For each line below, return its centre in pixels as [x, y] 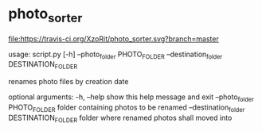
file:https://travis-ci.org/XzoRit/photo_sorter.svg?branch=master [113, 39]
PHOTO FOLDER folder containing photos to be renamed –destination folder [127, 108]
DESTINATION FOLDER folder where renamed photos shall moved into [120, 118]
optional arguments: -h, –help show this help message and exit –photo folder [131, 98]
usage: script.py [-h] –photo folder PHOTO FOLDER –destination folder [115, 55]
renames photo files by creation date [68, 82]
